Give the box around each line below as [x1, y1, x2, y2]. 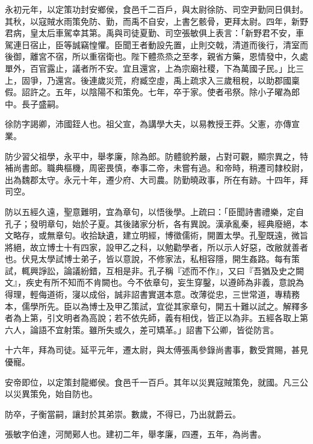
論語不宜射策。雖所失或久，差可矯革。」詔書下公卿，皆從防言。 [29, 323, 279, 336]
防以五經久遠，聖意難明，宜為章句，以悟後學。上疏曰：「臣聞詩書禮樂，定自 [5, 205, 304, 217]
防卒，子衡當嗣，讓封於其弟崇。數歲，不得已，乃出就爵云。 [5, 407, 241, 420]
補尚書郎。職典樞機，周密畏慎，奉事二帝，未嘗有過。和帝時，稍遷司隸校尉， [5, 161, 308, 174]
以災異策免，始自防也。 [5, 387, 98, 400]
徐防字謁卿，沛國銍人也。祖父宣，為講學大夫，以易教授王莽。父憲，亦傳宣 [5, 117, 300, 130]
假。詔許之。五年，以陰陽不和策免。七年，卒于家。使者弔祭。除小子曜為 [5, 86, 291, 98]
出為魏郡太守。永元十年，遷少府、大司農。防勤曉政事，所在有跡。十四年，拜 [5, 173, 308, 186]
